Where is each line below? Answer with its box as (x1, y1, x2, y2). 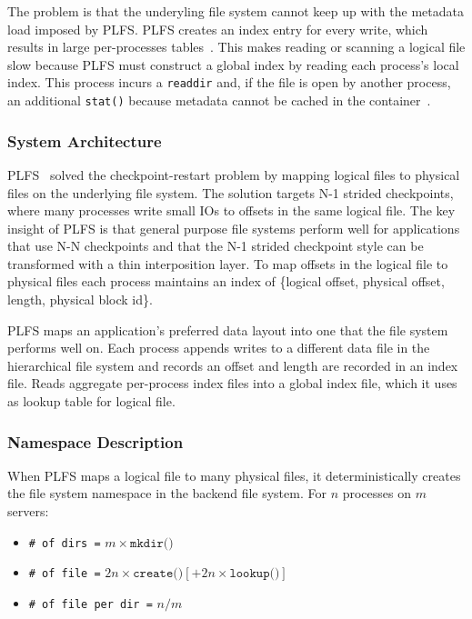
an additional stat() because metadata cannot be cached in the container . (7, 91, 431, 110)
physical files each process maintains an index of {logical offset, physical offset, (7, 272, 445, 291)
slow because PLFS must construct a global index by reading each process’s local (7, 55, 459, 74)
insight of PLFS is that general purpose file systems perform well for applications (7, 218, 460, 237)
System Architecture (7, 129, 162, 152)
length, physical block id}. (7, 290, 153, 309)
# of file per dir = (28, 597, 153, 611)
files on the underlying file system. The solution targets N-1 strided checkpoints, (7, 183, 454, 202)
